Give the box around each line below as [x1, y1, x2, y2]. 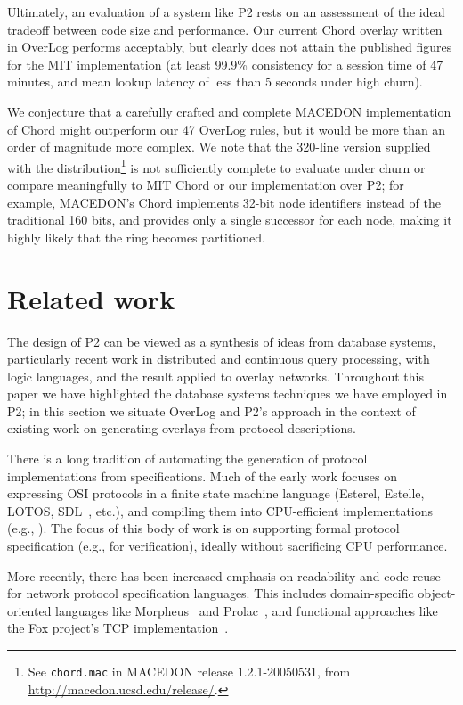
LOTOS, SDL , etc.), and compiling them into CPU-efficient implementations [7, 501, 434, 520]
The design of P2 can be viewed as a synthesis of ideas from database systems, [7, 332, 436, 350]
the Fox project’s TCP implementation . [7, 619, 229, 637]
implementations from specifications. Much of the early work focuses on [7, 466, 397, 485]
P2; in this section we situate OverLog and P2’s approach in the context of [7, 401, 416, 420]
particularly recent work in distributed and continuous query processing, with [7, 349, 430, 368]
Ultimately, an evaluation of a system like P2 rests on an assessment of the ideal [7, 3, 445, 20]
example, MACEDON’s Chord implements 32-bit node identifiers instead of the [7, 193, 441, 211]
